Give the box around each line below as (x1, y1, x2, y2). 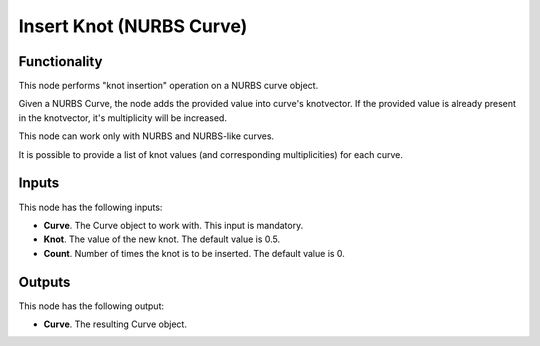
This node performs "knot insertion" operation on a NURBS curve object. (18, 80, 319, 92)
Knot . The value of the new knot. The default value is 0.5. (43, 233, 281, 245)
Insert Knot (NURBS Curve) (18, 15, 248, 37)
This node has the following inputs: (18, 201, 163, 213)
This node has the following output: (18, 300, 165, 312)
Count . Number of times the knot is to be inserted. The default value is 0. (43, 247, 345, 259)
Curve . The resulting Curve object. (43, 318, 187, 330)
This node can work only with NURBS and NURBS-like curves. (18, 130, 275, 142)
